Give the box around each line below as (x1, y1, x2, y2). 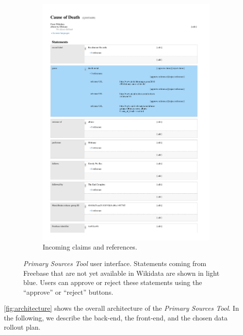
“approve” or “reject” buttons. (23, 286, 113, 297)
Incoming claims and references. (43, 242, 137, 252)
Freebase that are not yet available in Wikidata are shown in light (23, 268, 220, 278)
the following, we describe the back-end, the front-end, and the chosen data (4, 312, 228, 322)
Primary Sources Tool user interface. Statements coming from (23, 258, 207, 268)
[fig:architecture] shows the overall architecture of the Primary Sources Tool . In (4, 303, 239, 313)
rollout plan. (4, 322, 41, 332)
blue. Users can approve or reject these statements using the (23, 277, 202, 287)
